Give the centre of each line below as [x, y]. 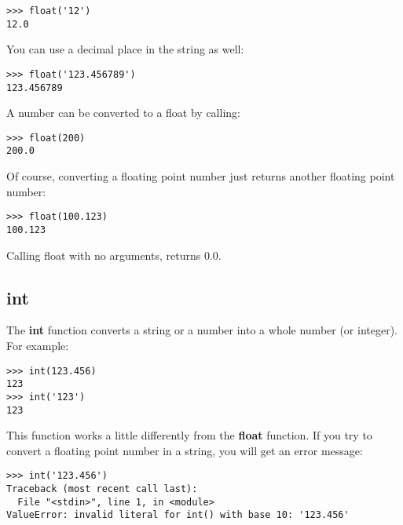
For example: [38, 346]
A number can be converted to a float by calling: [123, 113]
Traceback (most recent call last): [102, 489]
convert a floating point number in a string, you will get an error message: [185, 450]
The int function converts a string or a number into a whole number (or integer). [202, 330]
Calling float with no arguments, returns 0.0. [114, 255]
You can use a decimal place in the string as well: [125, 49]
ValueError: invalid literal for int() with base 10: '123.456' [178, 515]
